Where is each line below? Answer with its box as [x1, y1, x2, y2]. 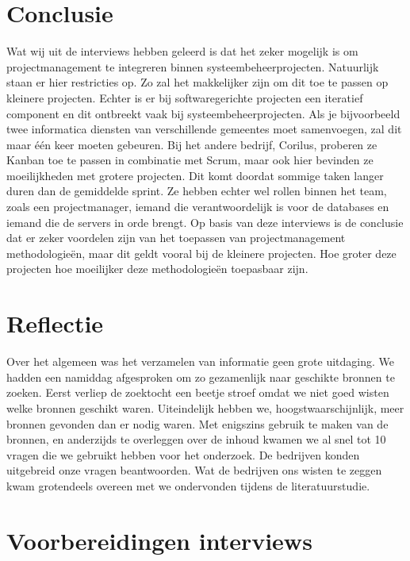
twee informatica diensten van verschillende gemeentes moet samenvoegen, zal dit [6, 121, 402, 137]
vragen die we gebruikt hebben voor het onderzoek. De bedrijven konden [6, 446, 360, 463]
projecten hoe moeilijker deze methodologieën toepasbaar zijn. [6, 260, 308, 277]
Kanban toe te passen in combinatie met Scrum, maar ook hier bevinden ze [6, 152, 374, 168]
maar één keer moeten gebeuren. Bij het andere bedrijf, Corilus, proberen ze [6, 136, 377, 152]
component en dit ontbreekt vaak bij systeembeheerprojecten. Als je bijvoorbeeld [6, 105, 400, 121]
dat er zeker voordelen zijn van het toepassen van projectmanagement [6, 229, 346, 246]
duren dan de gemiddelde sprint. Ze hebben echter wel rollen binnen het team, [6, 183, 387, 199]
